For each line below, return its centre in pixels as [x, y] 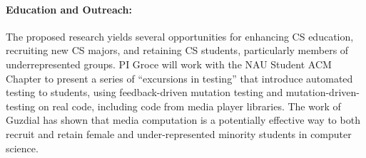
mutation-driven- [322, 92]
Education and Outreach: [69, 9]
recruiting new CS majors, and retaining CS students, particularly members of [177, 50]
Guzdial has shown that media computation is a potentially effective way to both [183, 120]
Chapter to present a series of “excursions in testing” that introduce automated [179, 78]
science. [22, 148]
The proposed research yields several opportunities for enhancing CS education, [180, 36]
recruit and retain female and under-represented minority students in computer [179, 133]
